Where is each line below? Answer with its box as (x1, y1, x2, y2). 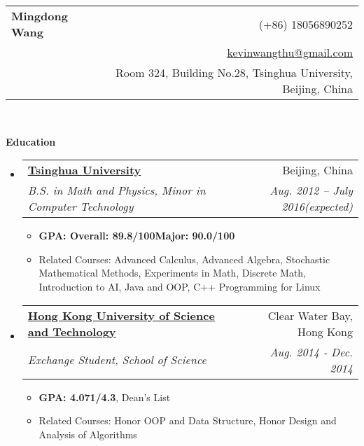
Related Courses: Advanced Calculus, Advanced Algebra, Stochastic (38, 251, 330, 266)
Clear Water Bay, (267, 307, 353, 323)
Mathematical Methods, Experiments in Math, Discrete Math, (38, 265, 307, 280)
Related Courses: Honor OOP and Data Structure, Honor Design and (38, 413, 337, 428)
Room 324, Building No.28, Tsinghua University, (115, 64, 353, 81)
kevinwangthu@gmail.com (227, 44, 353, 60)
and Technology (27, 323, 116, 340)
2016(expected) (281, 198, 353, 215)
